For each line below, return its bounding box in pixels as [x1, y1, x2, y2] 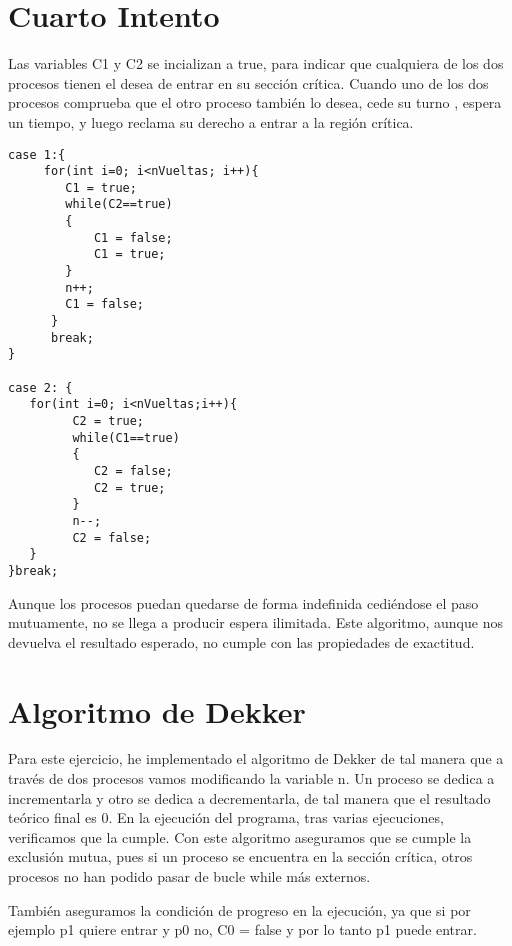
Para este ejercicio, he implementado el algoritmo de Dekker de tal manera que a [8, 748, 504, 769]
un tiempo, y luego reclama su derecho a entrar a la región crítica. [8, 111, 414, 132]
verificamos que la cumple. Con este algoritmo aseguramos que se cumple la [8, 826, 472, 847]
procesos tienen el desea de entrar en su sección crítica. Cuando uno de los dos [8, 72, 489, 93]
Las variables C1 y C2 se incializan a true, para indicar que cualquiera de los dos [8, 53, 504, 74]
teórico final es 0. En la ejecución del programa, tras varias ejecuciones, [8, 807, 444, 828]
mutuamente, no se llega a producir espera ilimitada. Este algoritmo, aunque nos [8, 612, 503, 633]
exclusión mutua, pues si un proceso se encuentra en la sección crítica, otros [8, 846, 473, 867]
